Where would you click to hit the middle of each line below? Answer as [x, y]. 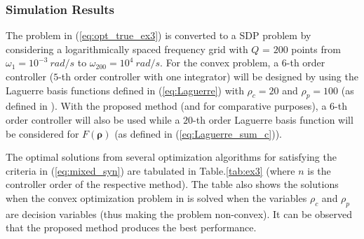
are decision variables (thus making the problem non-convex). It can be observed [179, 213]
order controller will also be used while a [93, 119]
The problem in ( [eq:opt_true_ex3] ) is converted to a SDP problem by [159, 35]
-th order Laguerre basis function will [273, 119]
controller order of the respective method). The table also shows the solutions [172, 184]
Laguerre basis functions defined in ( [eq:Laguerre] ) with [125, 90]
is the [319, 170]
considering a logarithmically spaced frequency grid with [127, 49]
